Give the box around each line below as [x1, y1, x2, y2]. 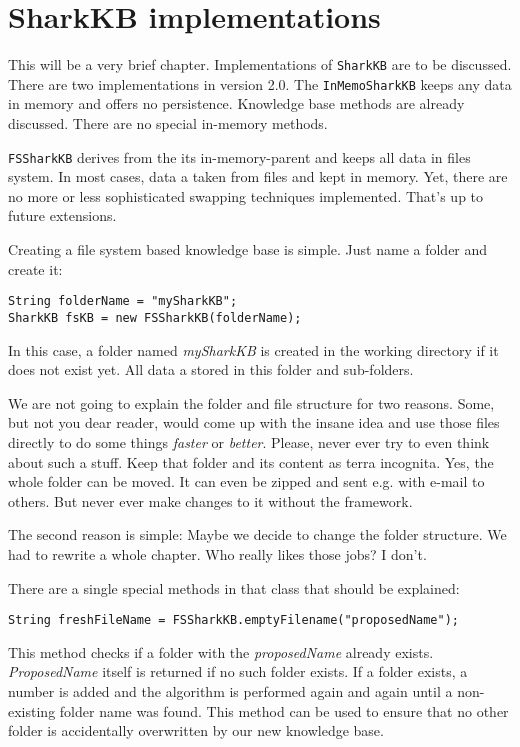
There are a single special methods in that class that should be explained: [8, 577, 460, 598]
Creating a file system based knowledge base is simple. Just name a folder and [8, 239, 488, 260]
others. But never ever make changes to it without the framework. [8, 490, 413, 511]
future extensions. [8, 205, 117, 226]
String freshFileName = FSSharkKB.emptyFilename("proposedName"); [8, 613, 460, 628]
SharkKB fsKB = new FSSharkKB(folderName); [8, 310, 302, 325]
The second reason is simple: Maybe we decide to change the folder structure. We [8, 524, 507, 545]
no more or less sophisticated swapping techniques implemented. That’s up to [8, 185, 484, 206]
